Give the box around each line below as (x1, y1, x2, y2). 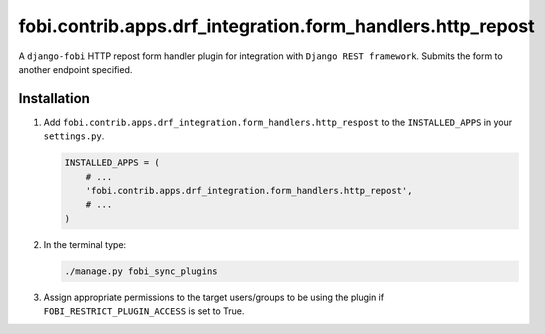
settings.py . (43, 130, 105, 142)
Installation (18, 90, 90, 107)
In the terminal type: (43, 238, 127, 250)
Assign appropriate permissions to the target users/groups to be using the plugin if (43, 291, 385, 303)
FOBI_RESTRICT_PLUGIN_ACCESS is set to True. (43, 305, 245, 317)
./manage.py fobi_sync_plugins (64, 265, 219, 277)
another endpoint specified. (18, 63, 133, 75)
